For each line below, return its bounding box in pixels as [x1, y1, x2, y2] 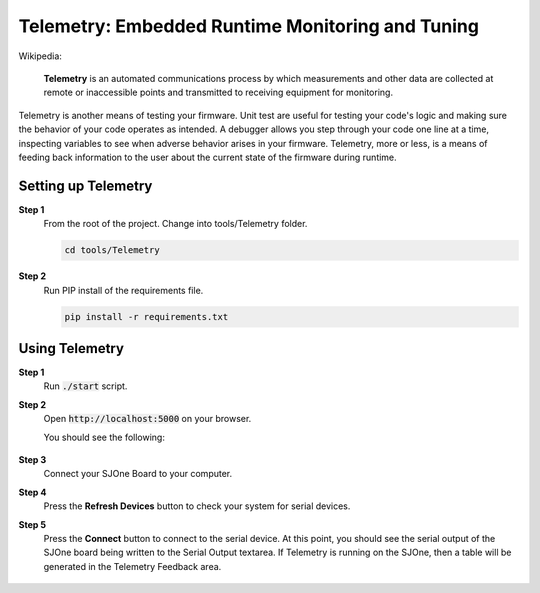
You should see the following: [43, 431, 165, 443]
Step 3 [18, 453, 47, 465]
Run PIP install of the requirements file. [43, 284, 204, 296]
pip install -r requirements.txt [64, 311, 229, 322]
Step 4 [18, 486, 47, 498]
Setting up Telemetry [18, 177, 153, 194]
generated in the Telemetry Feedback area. [43, 560, 222, 572]
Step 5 [18, 518, 47, 530]
